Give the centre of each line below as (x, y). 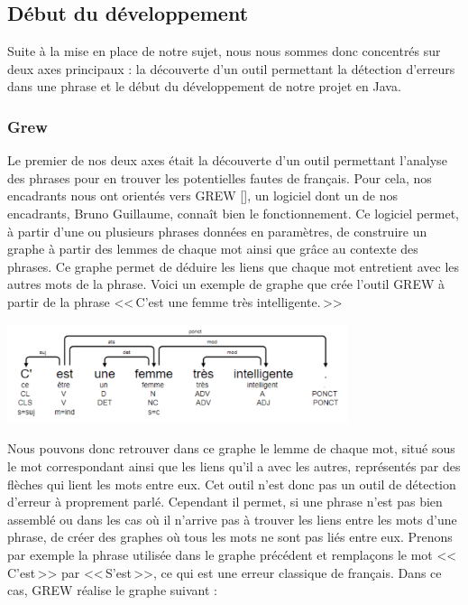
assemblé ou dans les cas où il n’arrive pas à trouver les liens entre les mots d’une (232, 519)
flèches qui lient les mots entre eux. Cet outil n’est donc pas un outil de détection (232, 484)
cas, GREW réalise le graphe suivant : (112, 590)
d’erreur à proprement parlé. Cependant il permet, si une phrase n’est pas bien (225, 502)
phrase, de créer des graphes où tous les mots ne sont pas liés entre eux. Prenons (230, 537)
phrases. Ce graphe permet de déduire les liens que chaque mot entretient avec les (234, 266)
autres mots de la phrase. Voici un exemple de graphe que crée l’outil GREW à (226, 284)
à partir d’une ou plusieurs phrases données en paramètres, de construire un (217, 231)
